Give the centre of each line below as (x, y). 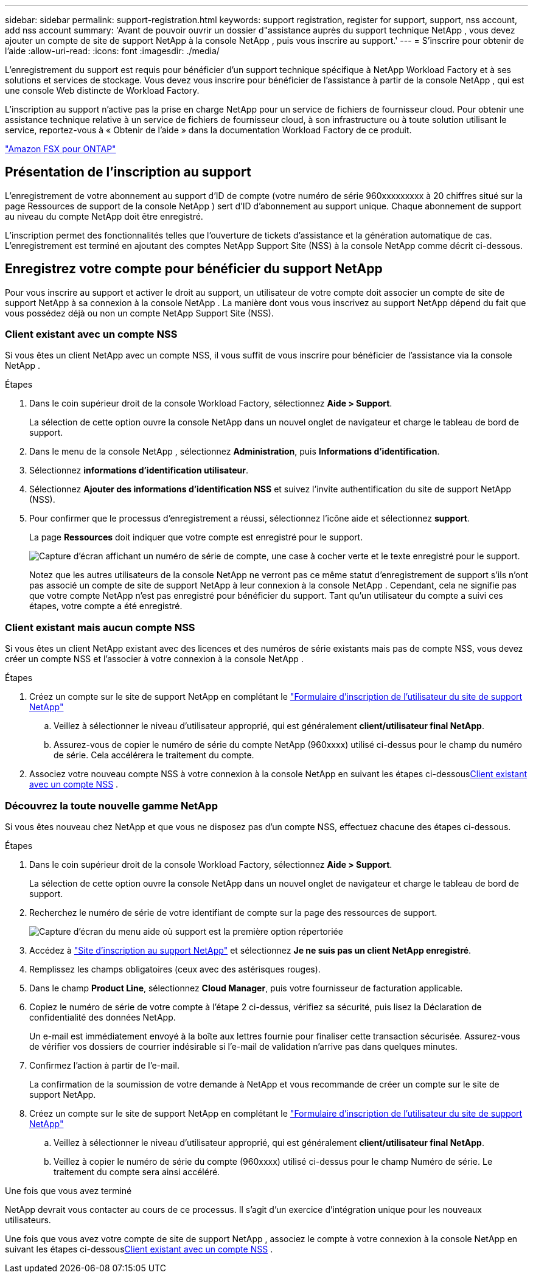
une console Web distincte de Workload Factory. (102, 90)
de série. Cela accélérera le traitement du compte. (154, 755)
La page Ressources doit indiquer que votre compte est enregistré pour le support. (196, 537)
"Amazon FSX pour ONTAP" (61, 149)
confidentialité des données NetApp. (103, 1017)
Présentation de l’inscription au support (128, 172)
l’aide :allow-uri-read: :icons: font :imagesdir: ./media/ (112, 51)
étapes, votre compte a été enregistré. (106, 606)
